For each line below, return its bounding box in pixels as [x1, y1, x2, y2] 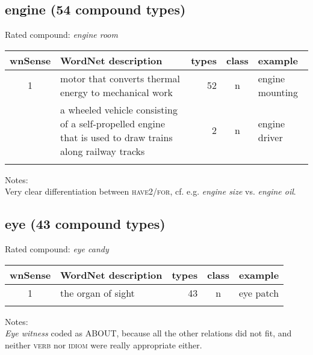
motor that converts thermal [60, 71, 180, 85]
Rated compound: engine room [5, 28, 118, 41]
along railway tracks [60, 144, 145, 158]
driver [258, 130, 283, 144]
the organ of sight [60, 285, 135, 300]
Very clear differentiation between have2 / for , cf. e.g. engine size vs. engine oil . [5, 185, 296, 198]
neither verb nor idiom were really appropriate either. [5, 338, 202, 351]
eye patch [238, 285, 279, 300]
